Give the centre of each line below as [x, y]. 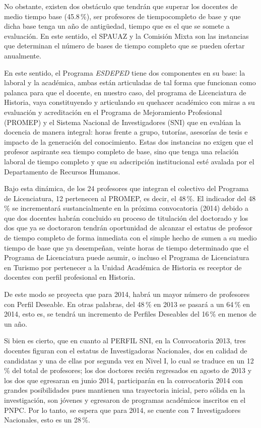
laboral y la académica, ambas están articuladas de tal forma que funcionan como [130, 82]
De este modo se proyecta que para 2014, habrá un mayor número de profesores [127, 294]
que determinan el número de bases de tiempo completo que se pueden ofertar [124, 46]
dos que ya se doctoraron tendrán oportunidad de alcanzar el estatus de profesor [128, 228]
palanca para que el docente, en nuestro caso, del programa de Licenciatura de [125, 92]
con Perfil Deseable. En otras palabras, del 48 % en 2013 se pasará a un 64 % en [127, 304]
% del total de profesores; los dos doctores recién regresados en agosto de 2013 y [128, 370]
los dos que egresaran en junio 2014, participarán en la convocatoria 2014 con [124, 380]
